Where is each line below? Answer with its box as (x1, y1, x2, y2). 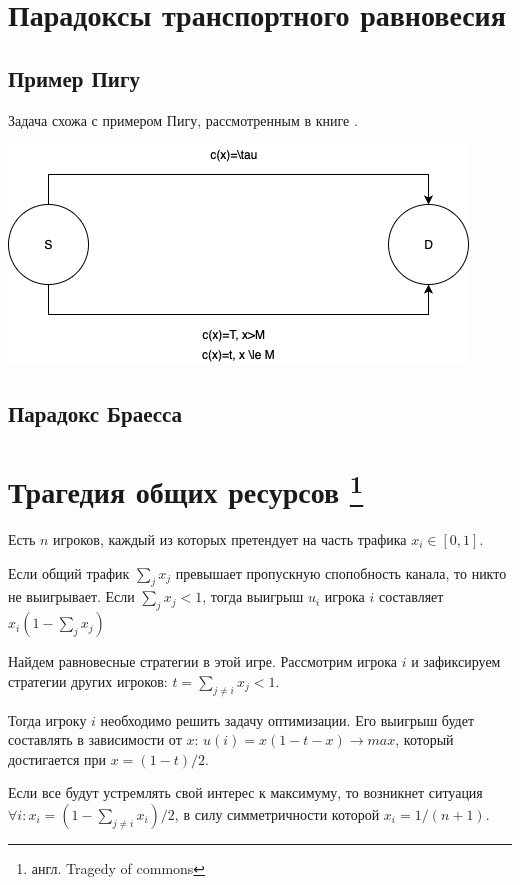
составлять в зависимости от (8, 729, 182, 750)
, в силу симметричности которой (174, 803, 380, 824)
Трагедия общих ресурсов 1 (8, 466, 364, 512)
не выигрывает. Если (8, 586, 135, 607)
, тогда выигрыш (202, 586, 304, 607)
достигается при (8, 748, 107, 769)
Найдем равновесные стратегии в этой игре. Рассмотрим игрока (8, 651, 397, 672)
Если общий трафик (8, 562, 130, 583)
